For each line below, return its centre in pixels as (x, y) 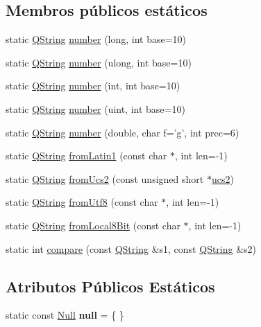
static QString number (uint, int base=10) (95, 108)
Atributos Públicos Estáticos (110, 286)
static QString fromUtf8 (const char (82, 202)
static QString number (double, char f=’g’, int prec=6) (123, 132)
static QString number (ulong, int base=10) (99, 62)
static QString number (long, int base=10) (96, 39)
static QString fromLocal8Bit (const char (93, 225)
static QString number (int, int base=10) (93, 86)
